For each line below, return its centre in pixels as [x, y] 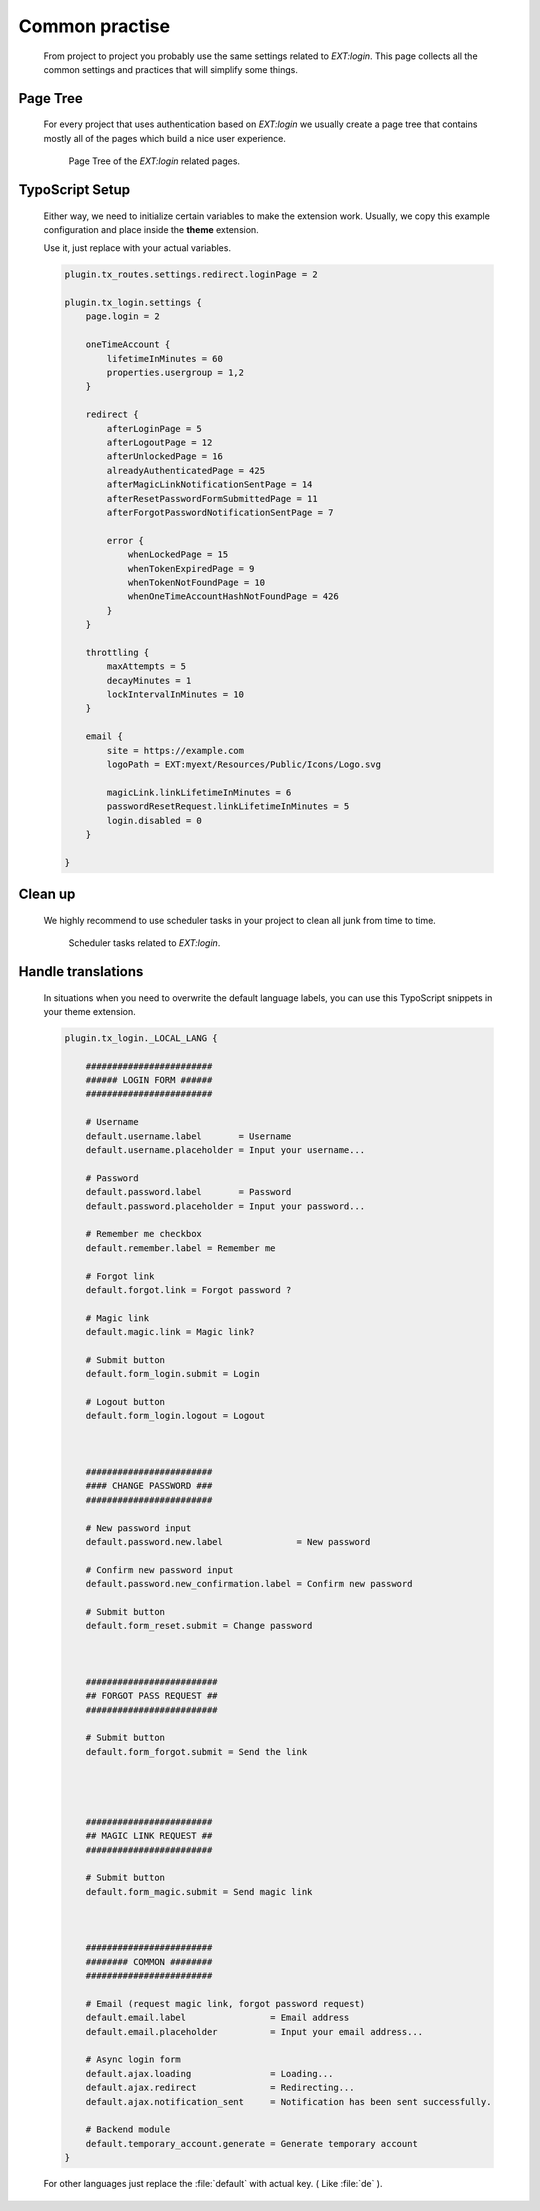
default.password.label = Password [188, 1192]
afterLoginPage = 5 [154, 428]
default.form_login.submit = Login [172, 1374]
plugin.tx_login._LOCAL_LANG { [141, 1038]
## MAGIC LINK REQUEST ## [149, 1836]
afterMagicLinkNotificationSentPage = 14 [209, 484]
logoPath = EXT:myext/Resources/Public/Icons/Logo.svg [244, 764]
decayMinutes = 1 [149, 680]
